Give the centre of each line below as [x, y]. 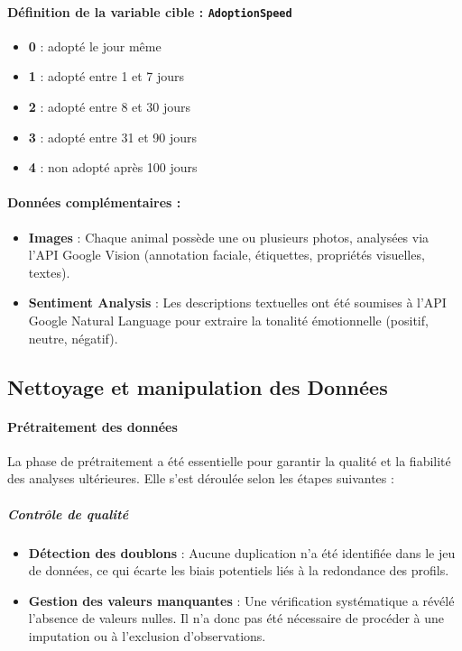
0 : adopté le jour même [95, 46]
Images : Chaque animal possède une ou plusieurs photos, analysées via [229, 237]
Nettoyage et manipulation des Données [198, 386]
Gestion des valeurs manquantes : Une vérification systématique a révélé [241, 600]
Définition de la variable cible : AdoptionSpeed [150, 11]
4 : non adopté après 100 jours [113, 167]
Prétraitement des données [92, 426]
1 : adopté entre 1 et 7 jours [106, 76]
